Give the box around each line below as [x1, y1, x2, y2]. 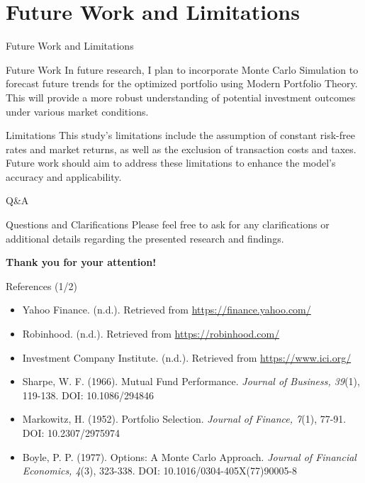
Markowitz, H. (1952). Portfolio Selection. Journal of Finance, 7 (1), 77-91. [22, 411, 347, 426]
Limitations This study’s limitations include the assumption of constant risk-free [6, 128, 355, 143]
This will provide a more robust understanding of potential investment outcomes [6, 89, 356, 104]
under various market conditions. [6, 104, 149, 118]
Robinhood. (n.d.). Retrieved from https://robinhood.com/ [22, 326, 280, 341]
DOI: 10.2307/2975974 [22, 426, 120, 440]
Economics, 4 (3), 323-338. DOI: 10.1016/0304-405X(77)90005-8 [22, 463, 298, 478]
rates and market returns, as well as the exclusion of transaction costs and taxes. [6, 141, 356, 156]
